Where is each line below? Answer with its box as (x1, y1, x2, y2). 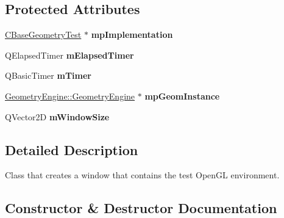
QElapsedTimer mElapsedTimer (5, 48, 134, 61)
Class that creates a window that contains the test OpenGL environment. (5, 169, 280, 181)
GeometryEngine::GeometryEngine (5, 89, 135, 102)
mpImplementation (91, 28, 173, 41)
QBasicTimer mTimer (5, 69, 91, 82)
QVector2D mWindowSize (5, 110, 110, 123)
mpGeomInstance (144, 89, 220, 102)
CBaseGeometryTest (5, 28, 82, 41)
